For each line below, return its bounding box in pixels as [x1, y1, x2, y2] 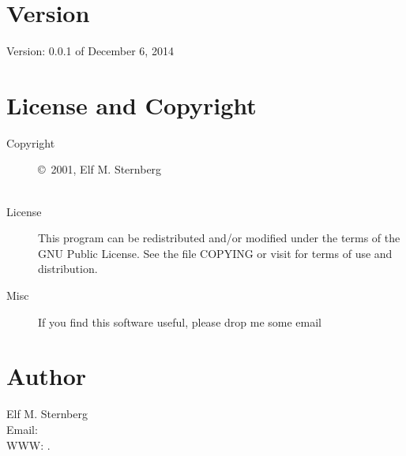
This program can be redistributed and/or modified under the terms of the [38, 230, 400, 246]
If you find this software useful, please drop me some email [38, 313, 321, 330]
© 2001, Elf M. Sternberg [38, 161, 162, 178]
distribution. [38, 260, 98, 277]
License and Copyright [6, 88, 257, 121]
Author [6, 360, 87, 392]
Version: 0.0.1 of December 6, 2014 [6, 43, 174, 59]
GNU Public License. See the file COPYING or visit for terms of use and [38, 245, 393, 261]
